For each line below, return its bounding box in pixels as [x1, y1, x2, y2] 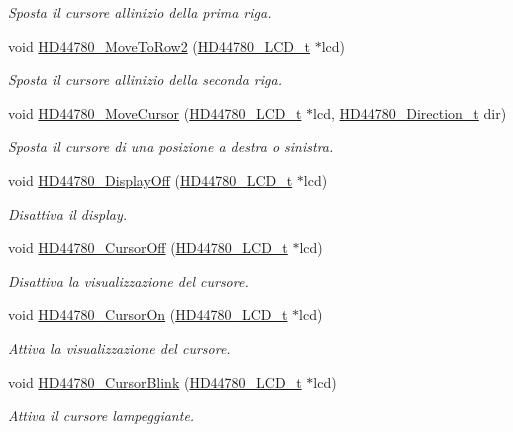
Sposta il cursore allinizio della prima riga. [8, 2, 272, 22]
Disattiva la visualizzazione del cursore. [8, 270, 249, 291]
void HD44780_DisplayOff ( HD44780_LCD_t [8, 169, 293, 190]
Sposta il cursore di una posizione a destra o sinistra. [8, 136, 334, 157]
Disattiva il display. [8, 203, 128, 224]
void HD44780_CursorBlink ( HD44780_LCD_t [8, 371, 302, 392]
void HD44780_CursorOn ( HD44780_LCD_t [8, 304, 288, 325]
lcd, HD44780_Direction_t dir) [313, 102, 507, 123]
